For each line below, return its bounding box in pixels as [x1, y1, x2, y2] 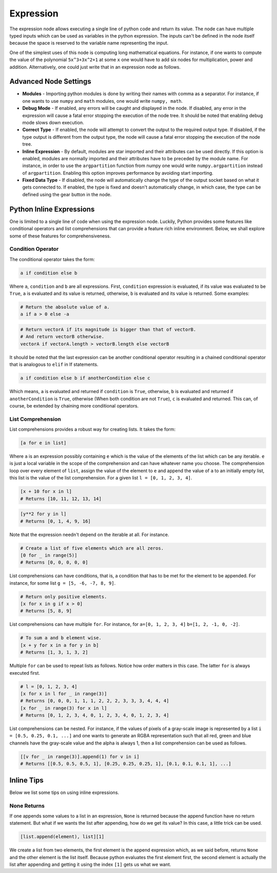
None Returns [9, 802, 45, 809]
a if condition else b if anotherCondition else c [20, 375, 151, 381]
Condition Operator [9, 246, 59, 253]
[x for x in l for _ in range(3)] [20, 691, 107, 696]
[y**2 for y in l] [20, 511, 67, 517]
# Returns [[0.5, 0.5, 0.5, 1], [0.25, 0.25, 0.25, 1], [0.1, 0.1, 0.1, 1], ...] [20, 761, 232, 767]
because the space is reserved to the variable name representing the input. [9, 40, 169, 46]
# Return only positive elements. [20, 593, 107, 600]
